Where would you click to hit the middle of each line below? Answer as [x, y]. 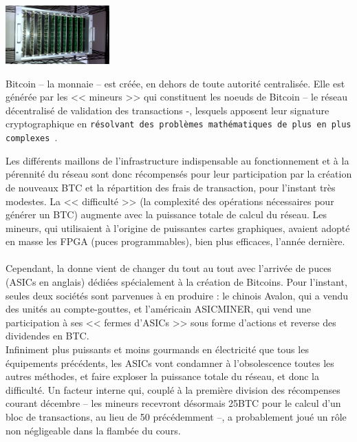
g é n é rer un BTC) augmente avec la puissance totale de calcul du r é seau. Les [166, 214]
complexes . [32, 137]
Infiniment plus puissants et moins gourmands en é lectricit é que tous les [157, 349]
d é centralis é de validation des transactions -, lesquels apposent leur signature [167, 110]
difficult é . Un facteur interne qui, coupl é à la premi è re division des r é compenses [173, 389]
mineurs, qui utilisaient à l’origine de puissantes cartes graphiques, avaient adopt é [178, 228]
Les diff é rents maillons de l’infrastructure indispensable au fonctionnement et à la [177, 160]
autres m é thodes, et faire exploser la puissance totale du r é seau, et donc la [162, 376]
